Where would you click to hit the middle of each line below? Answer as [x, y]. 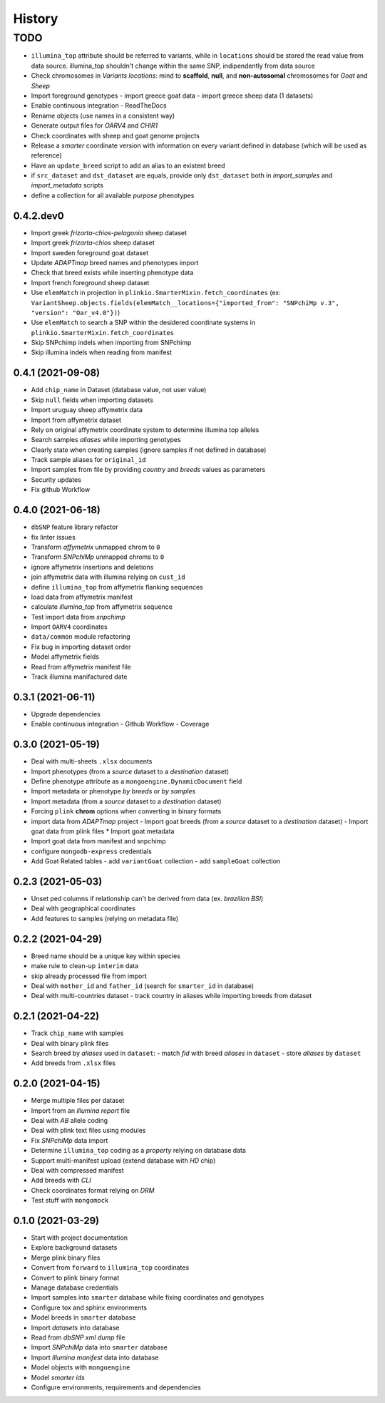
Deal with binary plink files [70, 1043]
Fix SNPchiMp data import [70, 1140]
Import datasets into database [75, 1327]
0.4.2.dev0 [38, 216]
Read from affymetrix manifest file [81, 667]
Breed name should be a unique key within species [106, 956]
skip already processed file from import [89, 976]
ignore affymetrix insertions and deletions [92, 567]
